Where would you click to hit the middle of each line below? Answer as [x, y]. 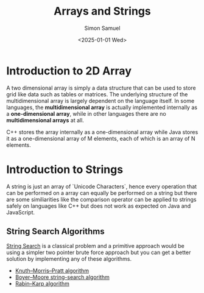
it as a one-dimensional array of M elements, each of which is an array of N [101, 138]
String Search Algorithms [55, 232]
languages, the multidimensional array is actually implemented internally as [102, 107]
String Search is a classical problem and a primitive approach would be [95, 246]
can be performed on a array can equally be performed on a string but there [102, 192]
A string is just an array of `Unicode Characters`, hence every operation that [101, 186]
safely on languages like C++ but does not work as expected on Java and [99, 206]
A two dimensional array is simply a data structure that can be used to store [101, 88]
